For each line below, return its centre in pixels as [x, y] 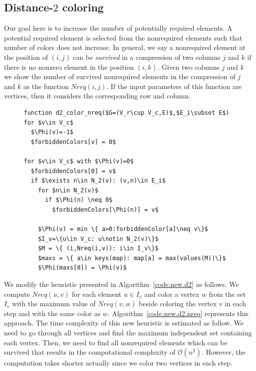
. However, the [224, 352]
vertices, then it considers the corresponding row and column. [97, 96]
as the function [46, 86]
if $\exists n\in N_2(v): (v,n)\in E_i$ [98, 181]
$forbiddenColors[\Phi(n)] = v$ [105, 209]
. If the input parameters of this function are [174, 86]
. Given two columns [188, 67]
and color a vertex [172, 294]
